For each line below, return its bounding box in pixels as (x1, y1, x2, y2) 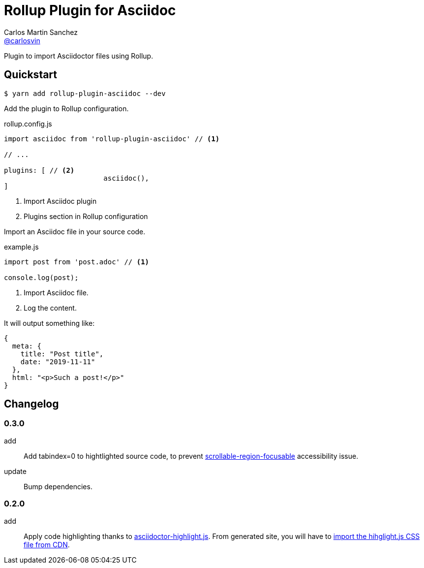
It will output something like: (4, 318, 95, 327)
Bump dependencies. (24, 482, 92, 491)
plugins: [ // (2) (4, 166, 75, 174)
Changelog (4, 398, 59, 410)
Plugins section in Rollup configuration (24, 212, 148, 221)
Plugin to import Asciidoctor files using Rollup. (4, 51, 153, 60)
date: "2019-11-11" (20, 357, 95, 366)
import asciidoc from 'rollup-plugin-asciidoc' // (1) (4, 134, 220, 143)
